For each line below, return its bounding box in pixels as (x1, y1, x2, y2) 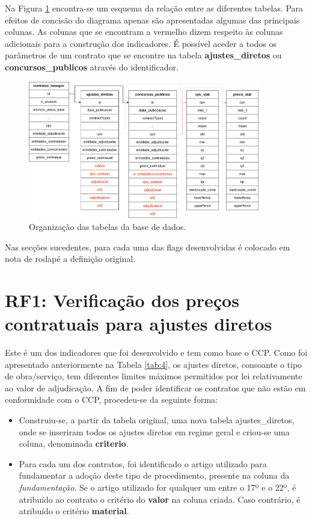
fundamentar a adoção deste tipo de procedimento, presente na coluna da (19, 469, 290, 482)
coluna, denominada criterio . (19, 437, 129, 450)
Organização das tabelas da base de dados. (29, 220, 186, 232)
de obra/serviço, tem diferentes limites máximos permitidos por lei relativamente (5, 370, 302, 382)
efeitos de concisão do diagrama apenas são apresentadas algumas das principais (5, 13, 300, 26)
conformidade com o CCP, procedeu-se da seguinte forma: (5, 393, 218, 406)
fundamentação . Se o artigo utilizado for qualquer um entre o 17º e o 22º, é (19, 480, 296, 493)
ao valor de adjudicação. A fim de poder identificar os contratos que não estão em (5, 381, 306, 394)
